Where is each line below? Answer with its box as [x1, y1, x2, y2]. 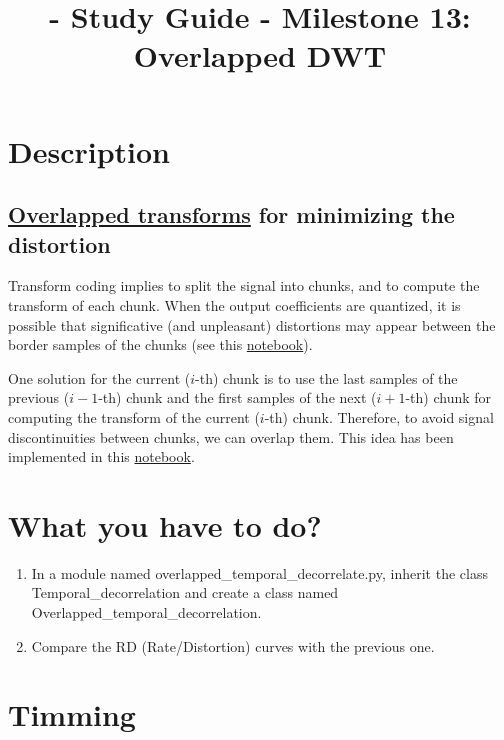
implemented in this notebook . [8, 446, 195, 467]
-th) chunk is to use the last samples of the [195, 367, 458, 388]
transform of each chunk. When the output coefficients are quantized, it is [8, 294, 461, 315]
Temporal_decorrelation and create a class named [31, 582, 339, 603]
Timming [8, 694, 136, 735]
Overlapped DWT [133, 35, 387, 76]
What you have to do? [8, 504, 322, 545]
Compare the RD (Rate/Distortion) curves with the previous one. [31, 635, 435, 656]
